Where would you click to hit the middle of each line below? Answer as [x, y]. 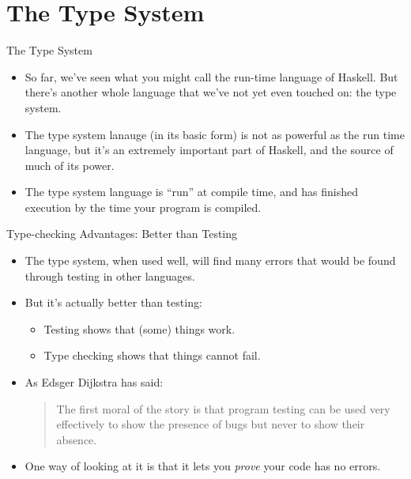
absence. [77, 439]
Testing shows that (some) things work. [140, 328]
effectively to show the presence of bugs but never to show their [211, 424]
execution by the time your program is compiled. [143, 207]
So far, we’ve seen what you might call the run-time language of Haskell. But [211, 76]
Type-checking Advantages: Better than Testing [122, 234]
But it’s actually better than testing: [113, 302]
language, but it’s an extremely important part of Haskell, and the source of [209, 150]
